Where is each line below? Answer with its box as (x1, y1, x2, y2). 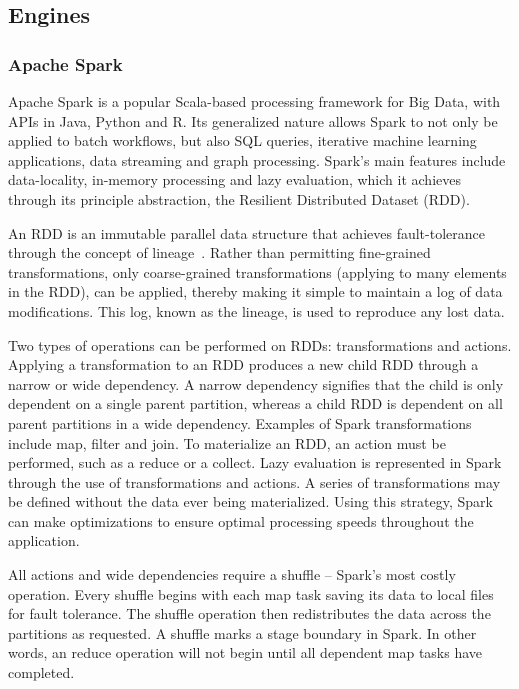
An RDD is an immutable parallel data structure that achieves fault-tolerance (8, 222, 485, 243)
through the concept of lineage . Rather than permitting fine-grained (8, 242, 431, 263)
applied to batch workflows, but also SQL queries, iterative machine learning (8, 130, 477, 151)
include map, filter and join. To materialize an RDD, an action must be (8, 432, 446, 453)
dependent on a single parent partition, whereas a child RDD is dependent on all (8, 393, 503, 414)
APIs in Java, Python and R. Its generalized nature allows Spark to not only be (8, 110, 498, 131)
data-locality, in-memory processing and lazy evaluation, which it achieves (8, 169, 461, 190)
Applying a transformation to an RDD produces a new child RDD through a (8, 354, 479, 375)
